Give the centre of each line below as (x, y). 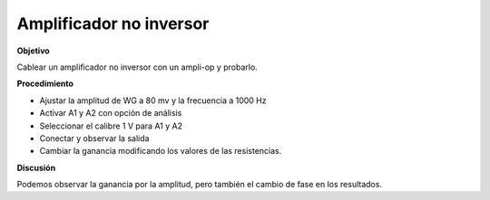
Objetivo (33, 51)
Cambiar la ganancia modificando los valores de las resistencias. (161, 151)
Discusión (36, 167)
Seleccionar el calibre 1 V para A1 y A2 (111, 126)
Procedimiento (45, 84)
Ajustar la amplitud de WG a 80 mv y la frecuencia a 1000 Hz (153, 100)
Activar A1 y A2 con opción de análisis (111, 113)
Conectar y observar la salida (94, 138)
